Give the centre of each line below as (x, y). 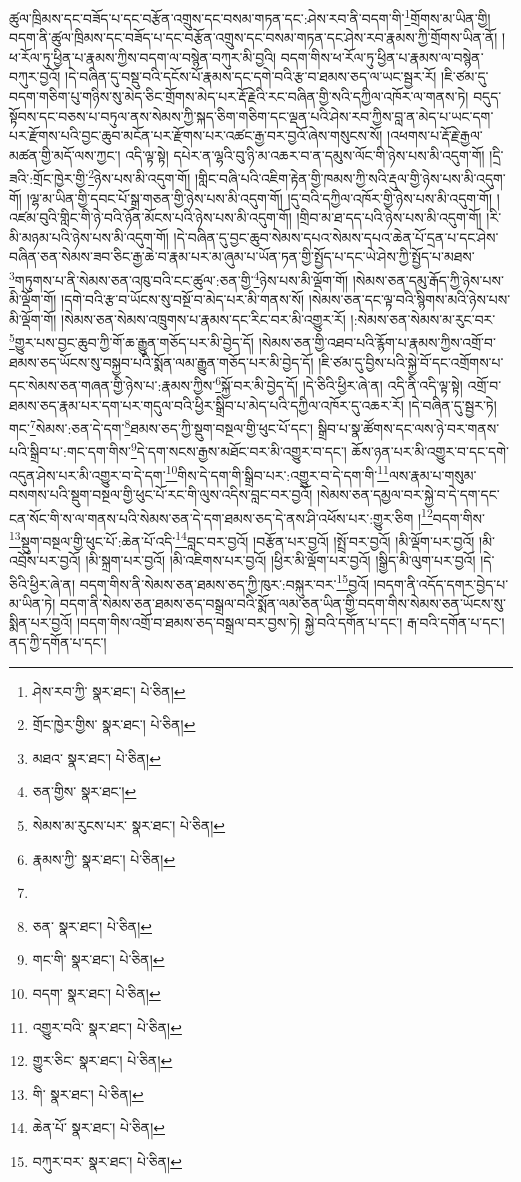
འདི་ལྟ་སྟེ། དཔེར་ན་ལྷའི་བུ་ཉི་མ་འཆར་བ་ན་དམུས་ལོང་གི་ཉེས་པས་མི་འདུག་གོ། (305, 154)
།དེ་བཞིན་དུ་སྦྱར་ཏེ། (452, 404)
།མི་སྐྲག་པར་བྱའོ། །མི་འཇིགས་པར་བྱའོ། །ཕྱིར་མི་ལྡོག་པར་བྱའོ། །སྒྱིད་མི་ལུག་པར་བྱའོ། (280, 560)
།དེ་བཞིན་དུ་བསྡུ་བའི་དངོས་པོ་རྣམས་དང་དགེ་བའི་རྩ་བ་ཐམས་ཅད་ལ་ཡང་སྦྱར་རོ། (251, 76)
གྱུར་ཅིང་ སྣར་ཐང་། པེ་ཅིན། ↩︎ (102, 1060)
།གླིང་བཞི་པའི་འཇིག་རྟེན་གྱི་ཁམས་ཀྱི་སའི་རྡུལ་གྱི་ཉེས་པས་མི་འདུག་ (350, 178)
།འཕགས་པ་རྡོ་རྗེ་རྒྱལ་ (435, 135)
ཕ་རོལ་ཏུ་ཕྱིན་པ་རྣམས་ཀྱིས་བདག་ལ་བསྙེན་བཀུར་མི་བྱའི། (143, 56)
